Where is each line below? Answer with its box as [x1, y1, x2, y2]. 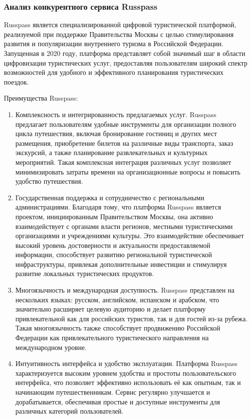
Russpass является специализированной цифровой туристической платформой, [4, 19, 236, 30]
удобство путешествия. [15, 176, 83, 186]
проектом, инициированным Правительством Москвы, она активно [15, 211, 214, 221]
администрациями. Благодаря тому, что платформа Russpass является [15, 202, 221, 212]
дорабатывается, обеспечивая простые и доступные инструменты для [15, 396, 220, 406]
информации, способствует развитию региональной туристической [15, 249, 212, 260]
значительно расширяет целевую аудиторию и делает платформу [15, 304, 206, 314]
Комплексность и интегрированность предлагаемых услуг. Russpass [15, 109, 216, 119]
